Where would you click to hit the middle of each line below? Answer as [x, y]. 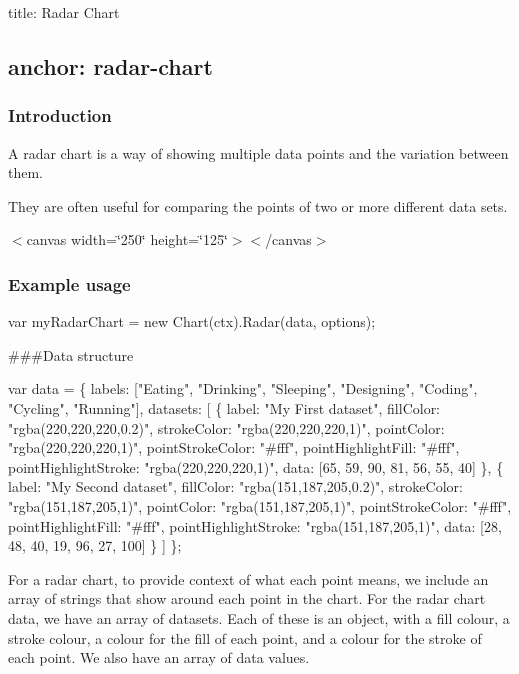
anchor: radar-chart [110, 65]
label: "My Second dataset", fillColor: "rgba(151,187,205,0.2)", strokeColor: [235, 486]
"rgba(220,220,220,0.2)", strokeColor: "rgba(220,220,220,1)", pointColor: [226, 427]
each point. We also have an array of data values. [159, 657]
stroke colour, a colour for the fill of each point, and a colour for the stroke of [245, 637]
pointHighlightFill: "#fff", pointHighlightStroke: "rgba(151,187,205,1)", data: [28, [255, 525]
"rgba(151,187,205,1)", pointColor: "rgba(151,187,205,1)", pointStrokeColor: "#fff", [260, 505]
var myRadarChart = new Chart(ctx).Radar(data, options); [192, 321]
